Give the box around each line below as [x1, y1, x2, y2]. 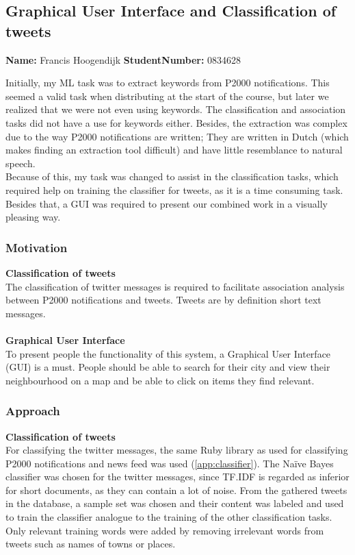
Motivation [5, 238, 68, 256]
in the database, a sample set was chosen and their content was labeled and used [5, 496, 344, 510]
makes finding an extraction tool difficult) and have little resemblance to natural [5, 143, 343, 157]
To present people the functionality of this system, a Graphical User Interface [5, 346, 331, 360]
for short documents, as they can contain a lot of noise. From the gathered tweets [5, 482, 347, 497]
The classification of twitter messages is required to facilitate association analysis [5, 279, 345, 293]
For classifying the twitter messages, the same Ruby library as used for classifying [5, 443, 348, 457]
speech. [5, 156, 36, 170]
